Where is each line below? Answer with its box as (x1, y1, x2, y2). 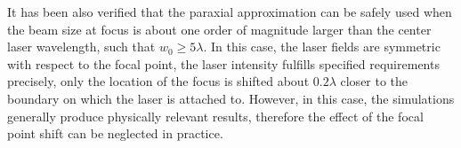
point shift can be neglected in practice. (7, 124, 223, 143)
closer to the (340, 72, 408, 90)
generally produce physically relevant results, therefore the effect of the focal (7, 106, 424, 125)
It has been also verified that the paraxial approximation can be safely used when (7, 3, 452, 20)
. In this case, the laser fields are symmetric (203, 37, 441, 56)
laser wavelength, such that (7, 37, 156, 56)
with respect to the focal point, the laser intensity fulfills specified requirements (7, 54, 440, 73)
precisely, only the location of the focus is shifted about (7, 72, 310, 90)
